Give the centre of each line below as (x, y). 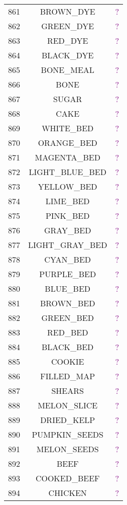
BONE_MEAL (68, 70)
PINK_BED (68, 216)
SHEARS (68, 391)
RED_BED (68, 332)
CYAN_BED (68, 259)
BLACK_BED (68, 347)
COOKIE (68, 361)
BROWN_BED (68, 303)
